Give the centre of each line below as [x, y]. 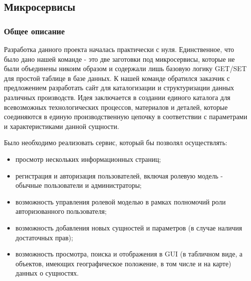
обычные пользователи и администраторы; [79, 185]
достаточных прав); [44, 237]
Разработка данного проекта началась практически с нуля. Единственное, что [119, 49]
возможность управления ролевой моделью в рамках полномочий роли [121, 201]
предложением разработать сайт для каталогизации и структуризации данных [119, 88]
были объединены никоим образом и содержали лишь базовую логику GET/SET [125, 68]
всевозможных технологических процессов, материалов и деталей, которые [116, 107]
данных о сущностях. [47, 273]
